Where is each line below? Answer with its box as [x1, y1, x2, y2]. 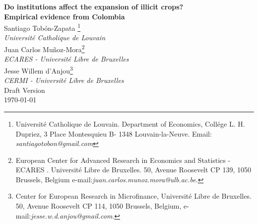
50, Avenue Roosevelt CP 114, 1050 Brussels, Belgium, [15, 201, 182, 211]
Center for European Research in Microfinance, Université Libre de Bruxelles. [15, 191, 252, 201]
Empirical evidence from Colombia [4, 11, 125, 21]
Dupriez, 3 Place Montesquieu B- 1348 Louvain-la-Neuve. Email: [15, 128, 212, 139]
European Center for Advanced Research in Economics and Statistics [15, 154, 226, 165]
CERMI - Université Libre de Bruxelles [4, 75, 124, 85]
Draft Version [4, 84, 45, 95]
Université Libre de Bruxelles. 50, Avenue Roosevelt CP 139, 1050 [51, 164, 251, 175]
